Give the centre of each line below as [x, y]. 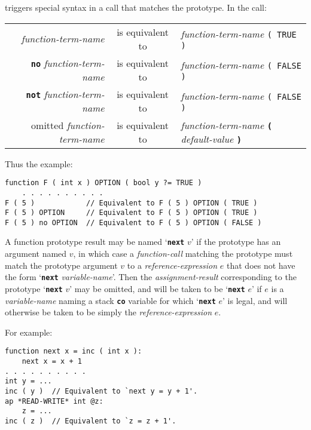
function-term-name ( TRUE [239, 34]
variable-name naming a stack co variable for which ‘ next [110, 300]
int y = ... [28, 381]
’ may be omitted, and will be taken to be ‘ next [157, 288]
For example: [29, 332]
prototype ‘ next [34, 288]
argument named [36, 254]
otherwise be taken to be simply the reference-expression [109, 312]
